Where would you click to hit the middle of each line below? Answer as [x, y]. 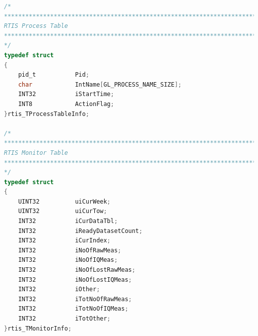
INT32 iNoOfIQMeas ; [68, 260]
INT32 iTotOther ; [64, 319]
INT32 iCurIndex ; [64, 241]
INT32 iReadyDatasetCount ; [80, 231]
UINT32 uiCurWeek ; [64, 201]
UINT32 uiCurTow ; [63, 211]
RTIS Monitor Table [36, 153]
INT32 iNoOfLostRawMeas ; [77, 270]
